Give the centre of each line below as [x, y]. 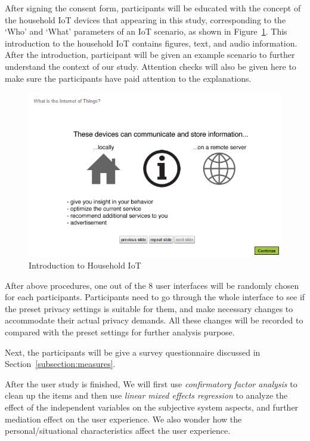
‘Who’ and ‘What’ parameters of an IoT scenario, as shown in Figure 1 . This [146, 31]
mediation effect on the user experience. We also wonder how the [123, 419]
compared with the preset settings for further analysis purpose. [120, 331]
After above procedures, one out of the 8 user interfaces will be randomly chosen [152, 285]
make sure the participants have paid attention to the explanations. [128, 78]
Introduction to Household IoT [85, 265]
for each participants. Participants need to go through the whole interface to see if [155, 297]
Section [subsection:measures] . [60, 364]
